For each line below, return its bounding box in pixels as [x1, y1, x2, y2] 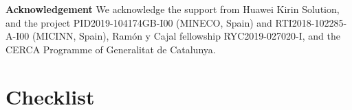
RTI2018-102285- [275, 15, 347, 29]
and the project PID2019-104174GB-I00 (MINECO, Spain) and [5, 15, 272, 29]
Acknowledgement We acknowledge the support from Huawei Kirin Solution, [5, 2, 340, 16]
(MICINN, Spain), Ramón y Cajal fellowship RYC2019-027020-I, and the [32, 29, 340, 43]
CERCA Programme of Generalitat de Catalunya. [5, 42, 216, 56]
